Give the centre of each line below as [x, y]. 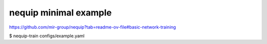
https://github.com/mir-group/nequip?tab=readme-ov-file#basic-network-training [93, 27]
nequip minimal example [61, 13]
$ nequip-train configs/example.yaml [47, 36]
